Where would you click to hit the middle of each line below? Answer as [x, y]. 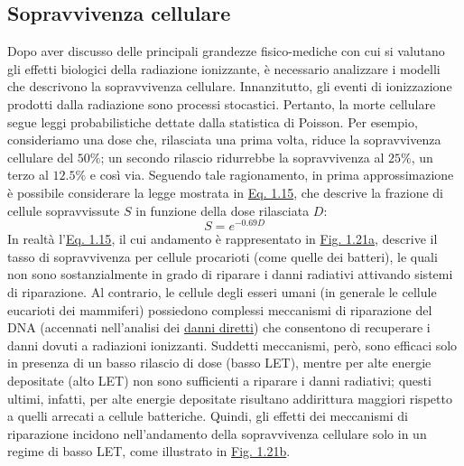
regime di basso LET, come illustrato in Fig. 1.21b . [149, 451]
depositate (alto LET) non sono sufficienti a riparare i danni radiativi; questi [219, 380]
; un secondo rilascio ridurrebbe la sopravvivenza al [242, 157]
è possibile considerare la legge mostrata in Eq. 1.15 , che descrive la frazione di [225, 192]
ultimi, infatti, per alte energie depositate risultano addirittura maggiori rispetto [230, 398]
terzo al [28, 175]
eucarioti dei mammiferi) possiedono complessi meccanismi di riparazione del [220, 309]
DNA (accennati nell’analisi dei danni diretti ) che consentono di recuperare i [219, 327]
